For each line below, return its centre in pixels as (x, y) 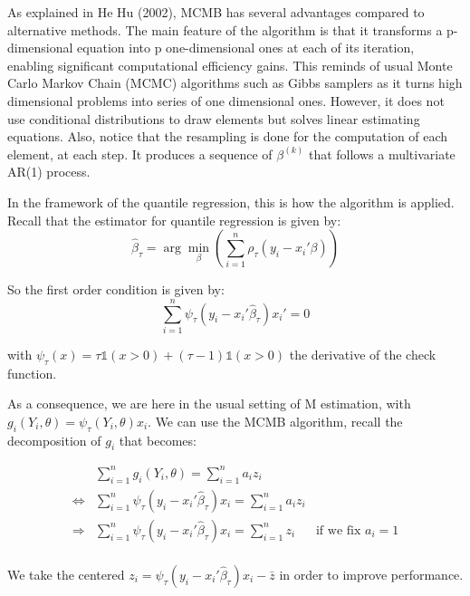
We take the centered (66, 574)
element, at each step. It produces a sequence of (140, 154)
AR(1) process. (49, 172)
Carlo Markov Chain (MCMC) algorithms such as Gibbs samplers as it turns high (235, 83)
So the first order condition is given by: (116, 289)
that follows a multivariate (382, 154)
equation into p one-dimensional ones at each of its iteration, (246, 48)
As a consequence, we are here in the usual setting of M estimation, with (209, 404)
